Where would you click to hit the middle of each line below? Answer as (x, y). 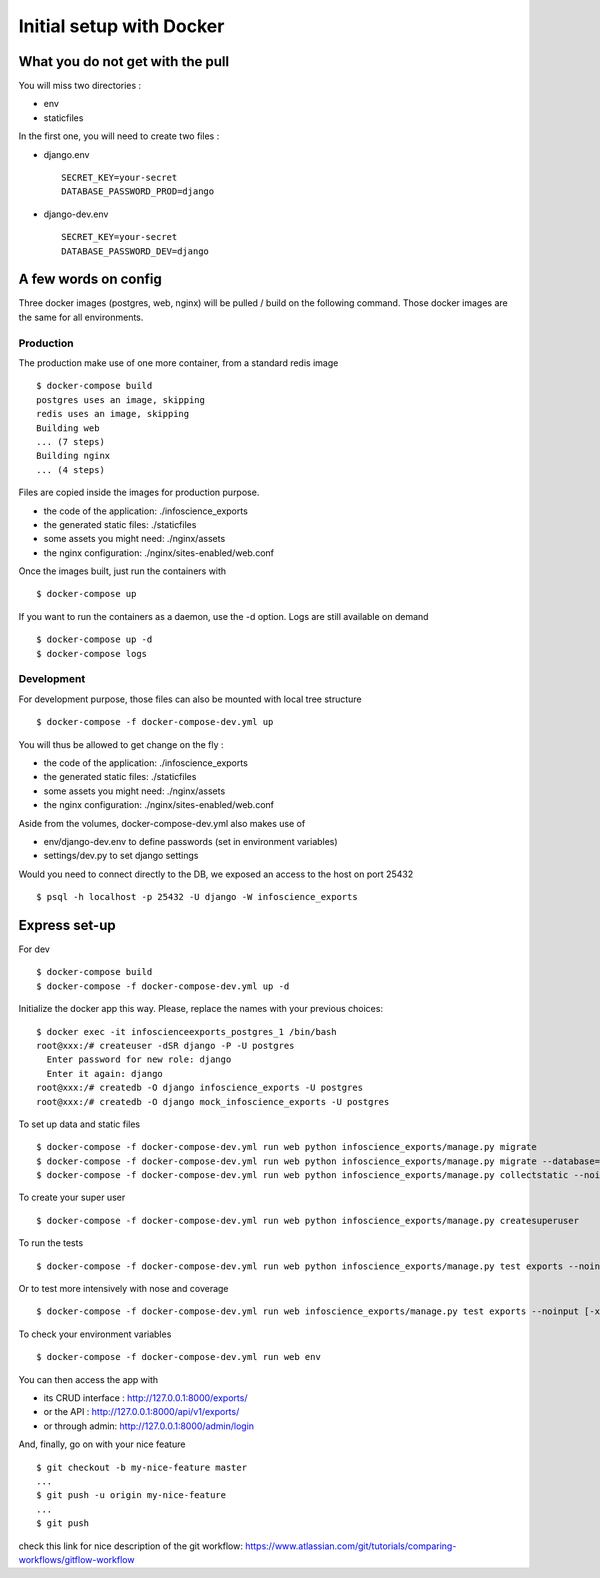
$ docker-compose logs (92, 653)
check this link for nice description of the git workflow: (131, 1546)
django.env (66, 154)
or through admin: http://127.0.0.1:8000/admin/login (149, 1426)
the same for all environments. (81, 317)
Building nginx (73, 456)
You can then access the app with (88, 1379)
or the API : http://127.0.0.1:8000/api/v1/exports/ (141, 1412)
